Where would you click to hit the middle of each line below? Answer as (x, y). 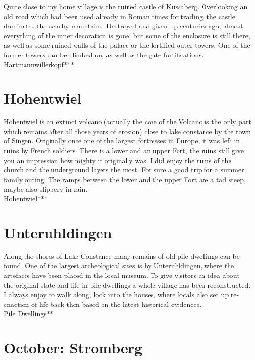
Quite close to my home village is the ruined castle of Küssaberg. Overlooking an (126, 6)
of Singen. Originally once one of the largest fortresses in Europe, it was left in (122, 141)
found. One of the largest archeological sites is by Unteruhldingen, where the (119, 265)
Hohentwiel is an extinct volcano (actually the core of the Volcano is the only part (127, 122)
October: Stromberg (73, 347)
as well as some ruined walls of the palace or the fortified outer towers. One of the (127, 45)
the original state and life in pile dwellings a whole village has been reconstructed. (127, 285)
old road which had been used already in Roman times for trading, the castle (120, 16)
